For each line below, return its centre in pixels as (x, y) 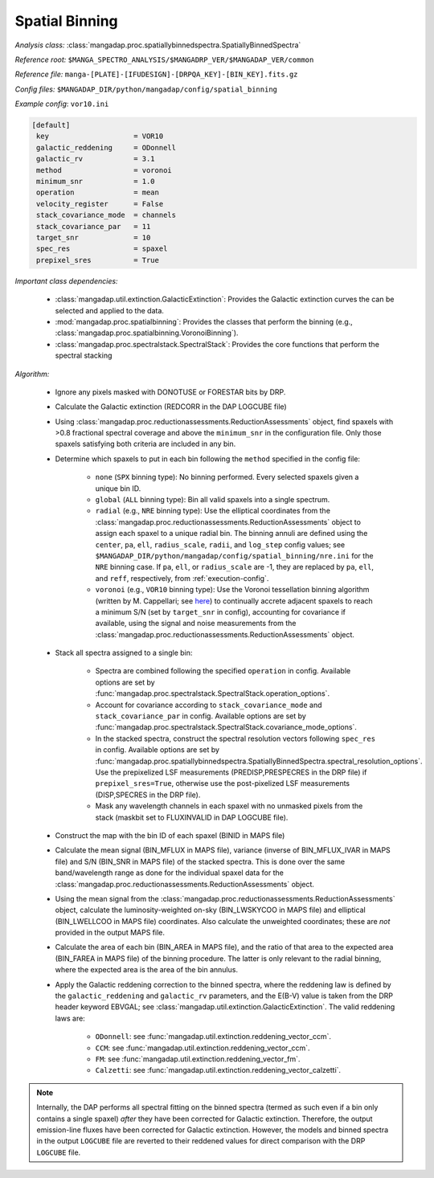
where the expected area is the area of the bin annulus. (147, 970)
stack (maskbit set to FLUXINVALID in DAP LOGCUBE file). (192, 817)
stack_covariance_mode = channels (106, 215)
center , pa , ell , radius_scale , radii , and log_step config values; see (220, 544)
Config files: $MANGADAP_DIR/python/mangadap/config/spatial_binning (146, 89)
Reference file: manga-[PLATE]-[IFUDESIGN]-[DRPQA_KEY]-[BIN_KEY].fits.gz (156, 74)
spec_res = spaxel (102, 249)
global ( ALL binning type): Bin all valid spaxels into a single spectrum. (213, 500)
